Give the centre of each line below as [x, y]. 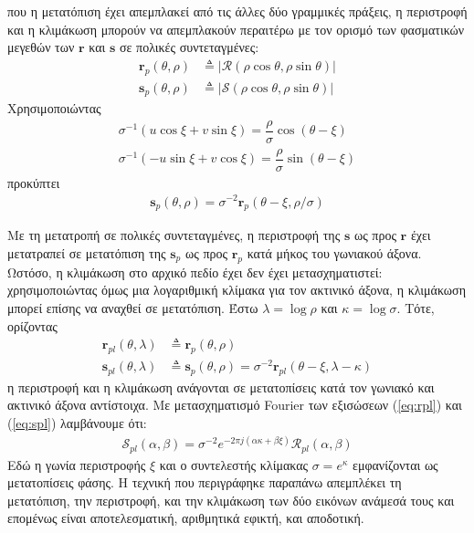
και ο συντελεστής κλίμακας [234, 464]
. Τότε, [416, 307]
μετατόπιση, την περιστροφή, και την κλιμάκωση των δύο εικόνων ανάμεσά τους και [231, 500]
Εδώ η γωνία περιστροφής [77, 464]
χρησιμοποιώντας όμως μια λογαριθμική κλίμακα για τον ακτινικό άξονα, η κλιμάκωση [237, 290]
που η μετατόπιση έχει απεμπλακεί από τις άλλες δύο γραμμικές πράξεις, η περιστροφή [237, 11]
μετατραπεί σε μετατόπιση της [87, 252]
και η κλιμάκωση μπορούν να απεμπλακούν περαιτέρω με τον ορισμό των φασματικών [236, 29]
